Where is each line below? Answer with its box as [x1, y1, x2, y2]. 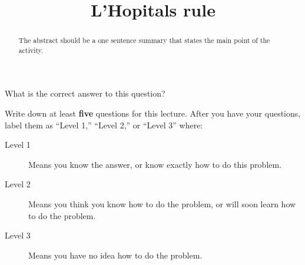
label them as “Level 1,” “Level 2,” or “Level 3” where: [5, 118, 203, 131]
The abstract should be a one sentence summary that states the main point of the [18, 35, 270, 45]
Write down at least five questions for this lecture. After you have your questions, [5, 107, 301, 120]
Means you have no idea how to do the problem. [28, 249, 203, 261]
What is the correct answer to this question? [5, 87, 165, 100]
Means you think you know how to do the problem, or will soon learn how [28, 198, 296, 210]
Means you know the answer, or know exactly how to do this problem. [28, 158, 282, 170]
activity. [18, 45, 44, 55]
